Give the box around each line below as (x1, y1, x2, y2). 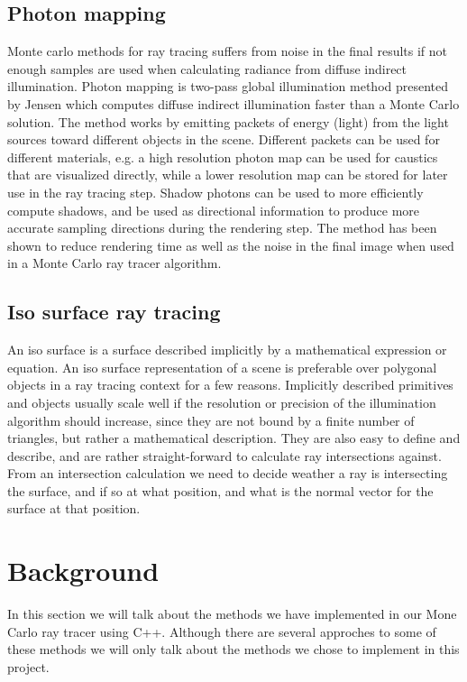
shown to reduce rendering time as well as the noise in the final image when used (7, 235, 454, 254)
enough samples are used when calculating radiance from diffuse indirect (7, 59, 407, 78)
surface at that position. (7, 499, 141, 518)
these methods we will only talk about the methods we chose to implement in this (7, 640, 460, 659)
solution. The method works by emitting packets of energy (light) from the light (7, 112, 449, 131)
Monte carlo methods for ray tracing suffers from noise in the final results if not (7, 41, 448, 60)
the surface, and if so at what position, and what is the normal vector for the (7, 481, 434, 500)
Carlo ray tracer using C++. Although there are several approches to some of (7, 622, 436, 641)
